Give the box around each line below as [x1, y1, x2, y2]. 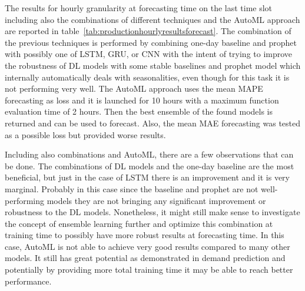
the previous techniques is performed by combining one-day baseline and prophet [5, 36, 297, 48]
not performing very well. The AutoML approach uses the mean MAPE [5, 82, 263, 95]
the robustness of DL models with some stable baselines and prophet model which [5, 59, 301, 71]
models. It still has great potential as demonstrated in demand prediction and [5, 252, 286, 264]
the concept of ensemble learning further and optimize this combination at [5, 217, 273, 229]
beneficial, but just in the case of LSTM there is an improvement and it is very [5, 171, 290, 183]
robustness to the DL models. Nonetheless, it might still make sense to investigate [5, 206, 300, 218]
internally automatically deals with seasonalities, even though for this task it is [5, 71, 290, 83]
